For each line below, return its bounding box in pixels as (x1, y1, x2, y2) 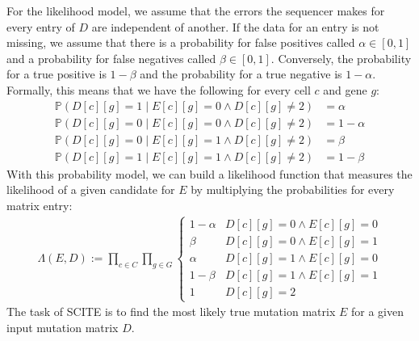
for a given (350, 303, 404, 320)
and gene (323, 81, 367, 98)
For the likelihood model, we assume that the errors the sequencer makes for (6, 2, 385, 19)
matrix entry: (6, 196, 73, 213)
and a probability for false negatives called (6, 49, 216, 66)
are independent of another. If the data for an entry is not (91, 18, 379, 35)
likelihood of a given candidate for (6, 181, 175, 198)
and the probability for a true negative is (140, 65, 342, 82)
